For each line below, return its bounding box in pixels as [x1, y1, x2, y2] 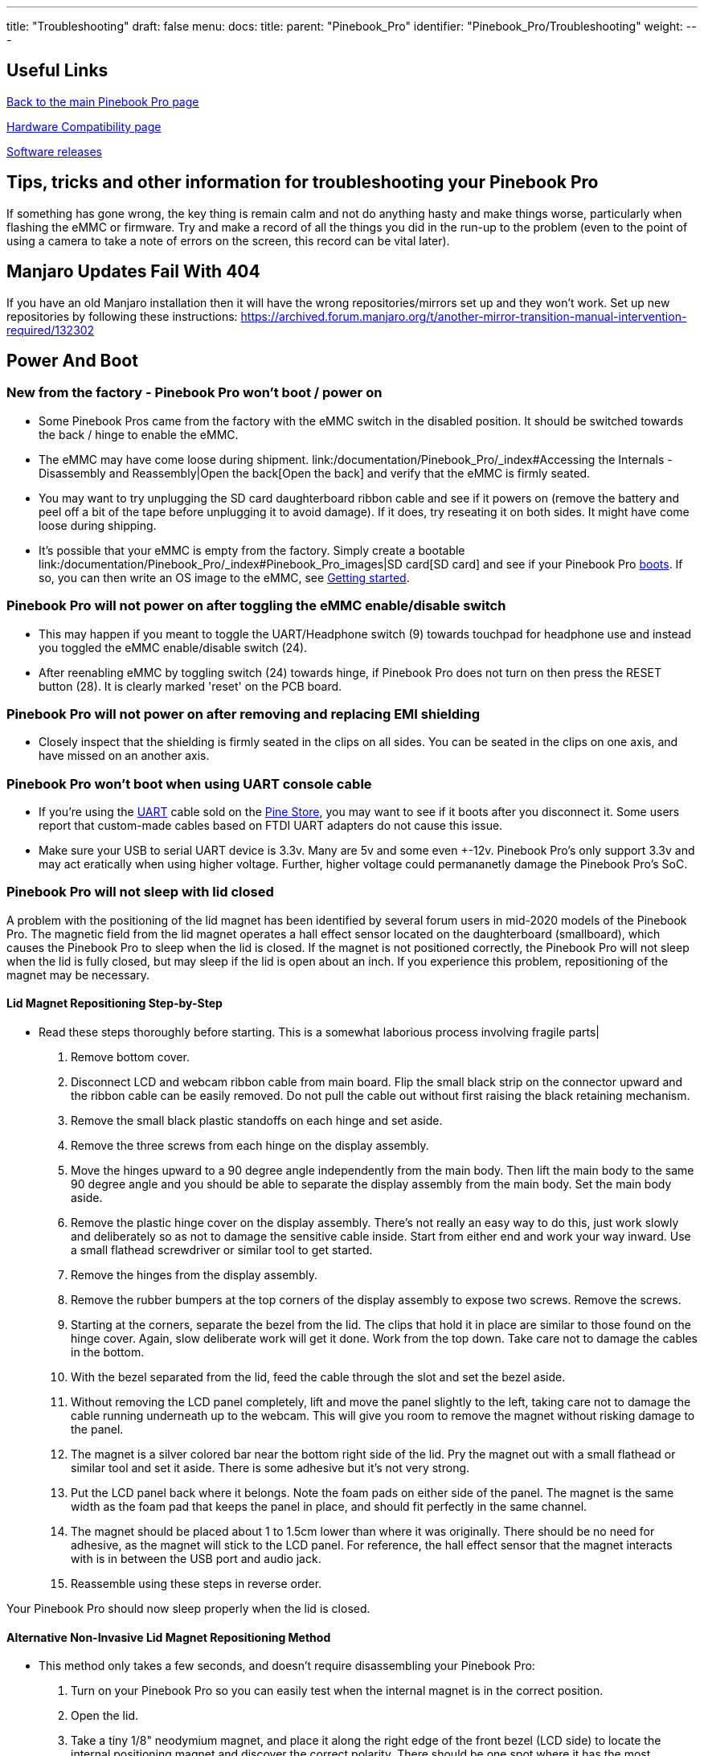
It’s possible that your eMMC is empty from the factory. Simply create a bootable [39, 543, 465, 557]
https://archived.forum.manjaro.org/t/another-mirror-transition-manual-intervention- [240, 309, 687, 323]
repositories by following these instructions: [6, 309, 238, 323]
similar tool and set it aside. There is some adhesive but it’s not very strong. [71, 1460, 470, 1475]
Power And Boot [6, 350, 138, 371]
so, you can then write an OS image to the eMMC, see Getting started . [39, 570, 410, 585]
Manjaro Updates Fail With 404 [6, 261, 260, 282]
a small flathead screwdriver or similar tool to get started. [71, 1242, 373, 1257]
